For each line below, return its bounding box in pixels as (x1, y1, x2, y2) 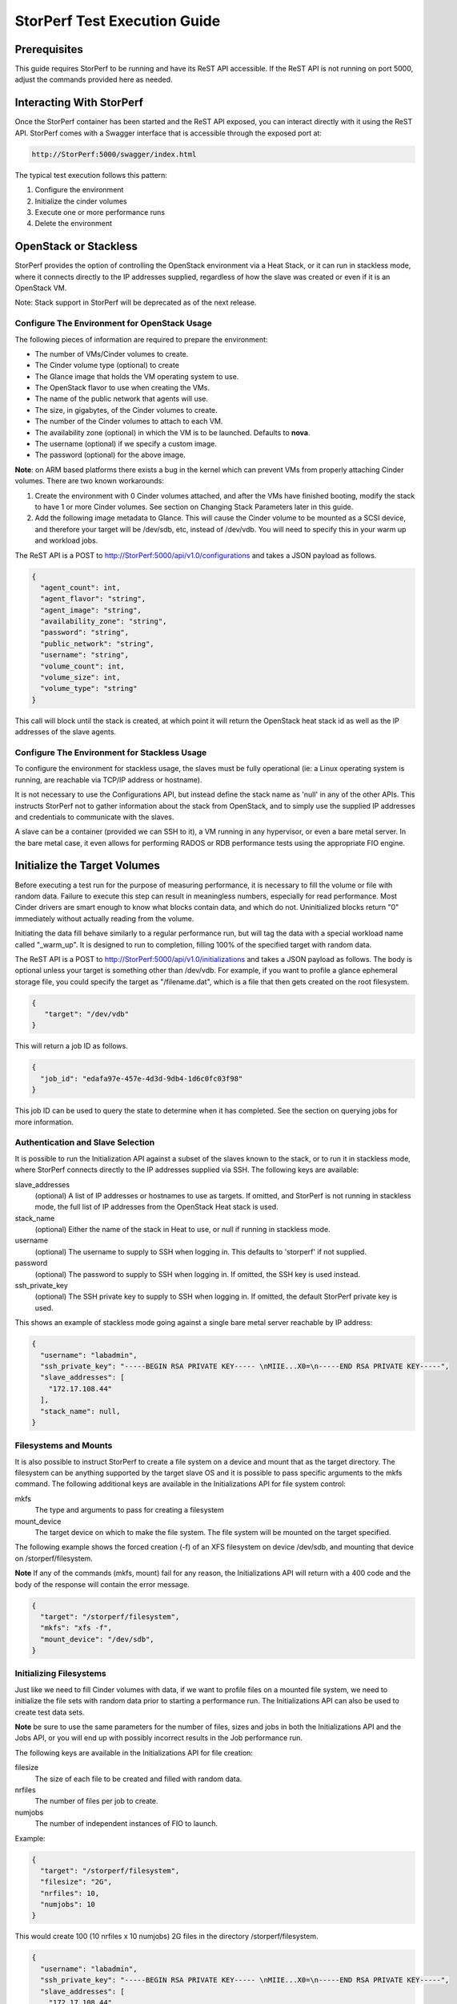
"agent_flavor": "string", (40, 594, 146, 604)
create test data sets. (14, 1707, 85, 1717)
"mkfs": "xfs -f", (40, 1623, 112, 1633)
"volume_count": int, (40, 661, 126, 671)
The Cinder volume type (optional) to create (34, 361, 180, 370)
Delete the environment (34, 219, 112, 228)
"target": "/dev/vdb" (44, 1010, 130, 1019)
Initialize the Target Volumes (14, 859, 160, 873)
